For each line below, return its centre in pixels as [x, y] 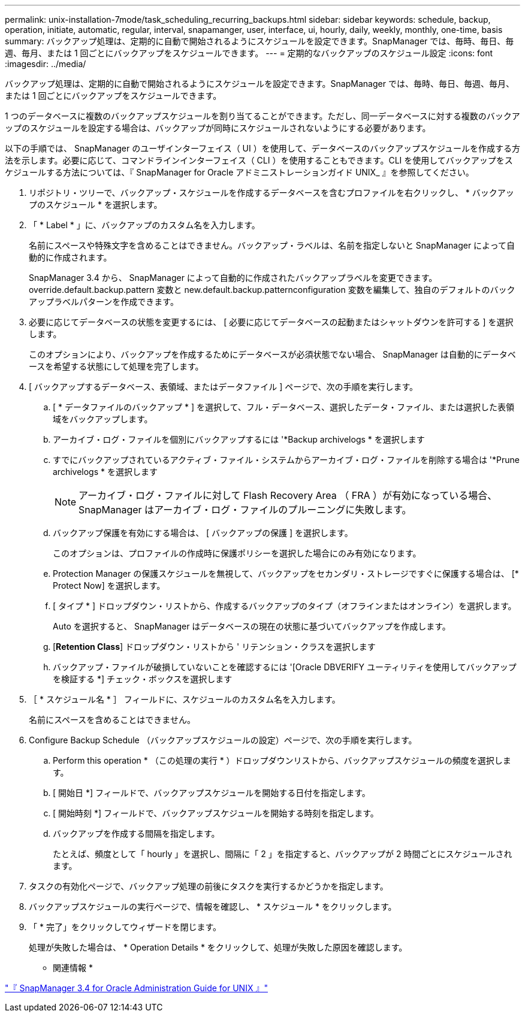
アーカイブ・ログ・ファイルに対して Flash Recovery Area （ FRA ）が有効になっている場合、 [288, 495]
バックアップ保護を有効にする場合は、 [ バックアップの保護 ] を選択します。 [203, 533]
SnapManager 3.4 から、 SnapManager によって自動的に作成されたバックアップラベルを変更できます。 [233, 278]
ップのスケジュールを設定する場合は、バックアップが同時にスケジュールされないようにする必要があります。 [218, 128]
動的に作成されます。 [70, 257]
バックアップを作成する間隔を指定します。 [136, 833]
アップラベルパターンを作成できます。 [104, 302]
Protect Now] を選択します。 [109, 585]
